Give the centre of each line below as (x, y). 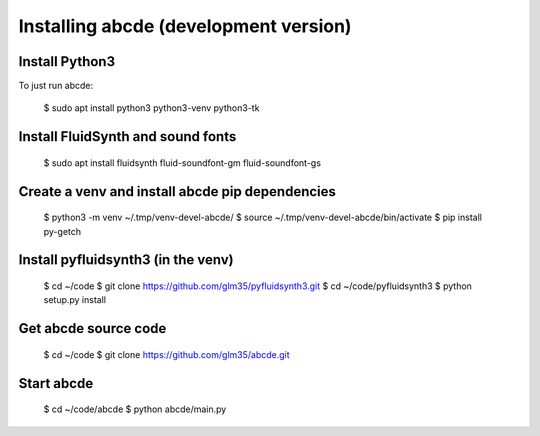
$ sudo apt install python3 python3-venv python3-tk (151, 108)
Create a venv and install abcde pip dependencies (177, 191)
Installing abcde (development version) (185, 26)
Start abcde (56, 383)
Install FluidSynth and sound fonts (127, 136)
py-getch (62, 231)
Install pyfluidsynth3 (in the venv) (126, 260)
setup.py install (75, 300)
